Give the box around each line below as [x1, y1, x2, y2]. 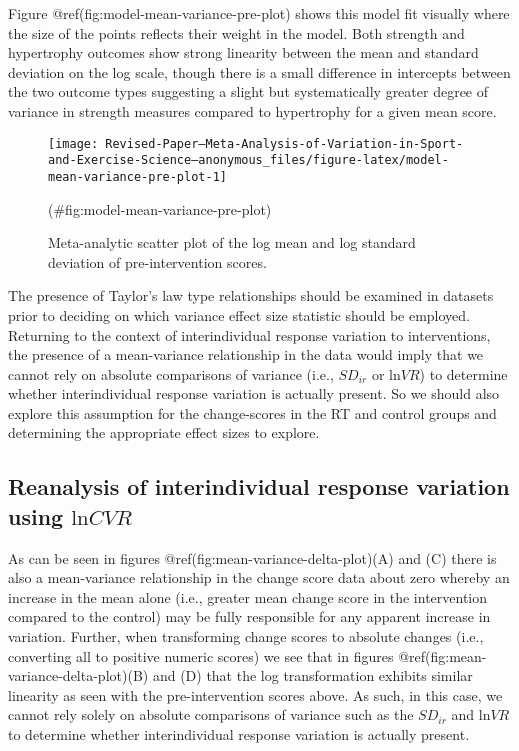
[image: [48, 136, 99, 151]
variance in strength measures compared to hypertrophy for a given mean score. [8, 100, 497, 121]
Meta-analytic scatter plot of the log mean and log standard [48, 232, 416, 253]
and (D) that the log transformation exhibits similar [152, 665, 473, 686]
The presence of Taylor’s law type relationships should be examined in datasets [8, 285, 494, 306]
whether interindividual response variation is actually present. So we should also [8, 383, 500, 404]
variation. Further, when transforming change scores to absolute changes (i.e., [8, 626, 484, 647]
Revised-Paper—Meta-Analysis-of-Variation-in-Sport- [105, 136, 464, 151]
